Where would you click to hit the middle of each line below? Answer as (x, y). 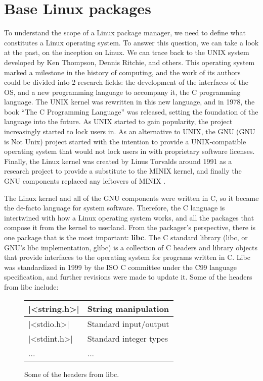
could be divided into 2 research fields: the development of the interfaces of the (126, 82)
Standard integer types (127, 338)
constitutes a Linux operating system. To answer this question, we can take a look (131, 42)
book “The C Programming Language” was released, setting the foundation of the (131, 111)
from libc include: (31, 286)
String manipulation (128, 308)
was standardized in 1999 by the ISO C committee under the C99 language (120, 267)
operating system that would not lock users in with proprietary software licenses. (129, 151)
